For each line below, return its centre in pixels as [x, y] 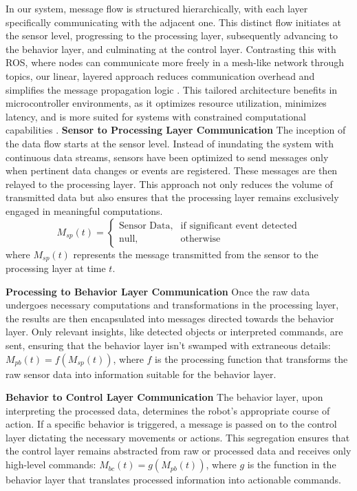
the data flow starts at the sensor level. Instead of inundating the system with [170, 143]
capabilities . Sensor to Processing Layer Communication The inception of [176, 130]
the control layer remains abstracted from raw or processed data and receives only [178, 451]
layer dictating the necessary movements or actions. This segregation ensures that [178, 437]
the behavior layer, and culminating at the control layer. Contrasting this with [171, 49]
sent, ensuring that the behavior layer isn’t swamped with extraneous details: [168, 345]
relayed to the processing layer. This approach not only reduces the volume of [169, 184]
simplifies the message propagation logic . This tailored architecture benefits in [172, 89]
